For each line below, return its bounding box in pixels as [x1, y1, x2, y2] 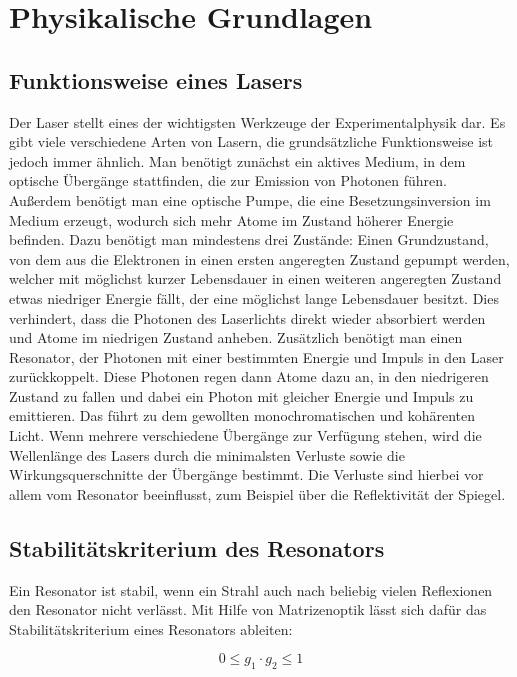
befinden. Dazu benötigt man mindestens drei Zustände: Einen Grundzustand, [9, 229, 489, 250]
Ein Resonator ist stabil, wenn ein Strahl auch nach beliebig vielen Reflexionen [9, 579, 493, 600]
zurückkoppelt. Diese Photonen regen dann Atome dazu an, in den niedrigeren [9, 366, 489, 387]
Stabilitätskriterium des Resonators [9, 532, 385, 563]
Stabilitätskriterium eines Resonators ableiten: [9, 618, 293, 639]
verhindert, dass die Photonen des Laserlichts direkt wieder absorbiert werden [9, 307, 486, 328]
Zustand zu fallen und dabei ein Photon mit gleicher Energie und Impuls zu [9, 385, 474, 406]
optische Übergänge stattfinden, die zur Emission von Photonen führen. [9, 170, 447, 191]
